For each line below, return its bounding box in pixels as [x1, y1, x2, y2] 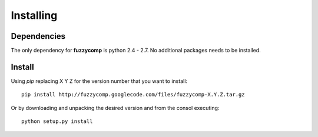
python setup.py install [21, 118, 93, 125]
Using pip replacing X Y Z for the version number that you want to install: [11, 77, 188, 85]
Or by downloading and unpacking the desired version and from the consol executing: [11, 104, 220, 111]
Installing [11, 9, 58, 22]
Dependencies [11, 31, 66, 41]
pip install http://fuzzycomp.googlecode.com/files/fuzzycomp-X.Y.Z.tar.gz [21, 91, 245, 98]
